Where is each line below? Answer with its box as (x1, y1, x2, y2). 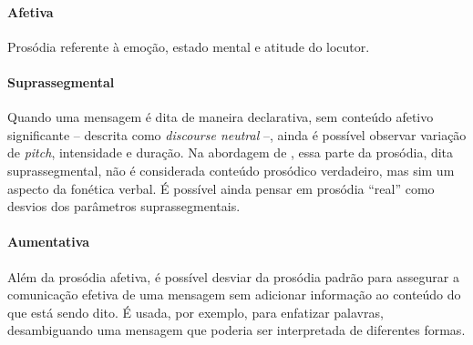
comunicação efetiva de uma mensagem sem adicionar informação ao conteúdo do (7, 285, 461, 304)
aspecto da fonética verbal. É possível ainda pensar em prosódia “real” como (7, 178, 435, 198)
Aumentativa (7, 232, 90, 251)
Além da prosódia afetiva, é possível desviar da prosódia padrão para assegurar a (7, 267, 459, 286)
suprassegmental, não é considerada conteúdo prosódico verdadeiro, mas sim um (7, 160, 455, 179)
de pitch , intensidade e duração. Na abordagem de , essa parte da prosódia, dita (7, 143, 454, 162)
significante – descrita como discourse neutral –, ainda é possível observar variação (7, 125, 467, 144)
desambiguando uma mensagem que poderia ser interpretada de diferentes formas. (7, 320, 466, 340)
